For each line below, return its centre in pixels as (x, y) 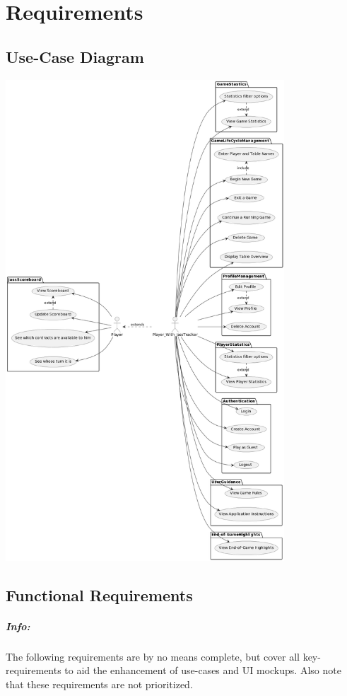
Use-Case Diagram (75, 56)
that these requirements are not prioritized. (99, 684)
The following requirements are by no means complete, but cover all (153, 656)
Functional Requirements (99, 594)
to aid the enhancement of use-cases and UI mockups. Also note (203, 670)
